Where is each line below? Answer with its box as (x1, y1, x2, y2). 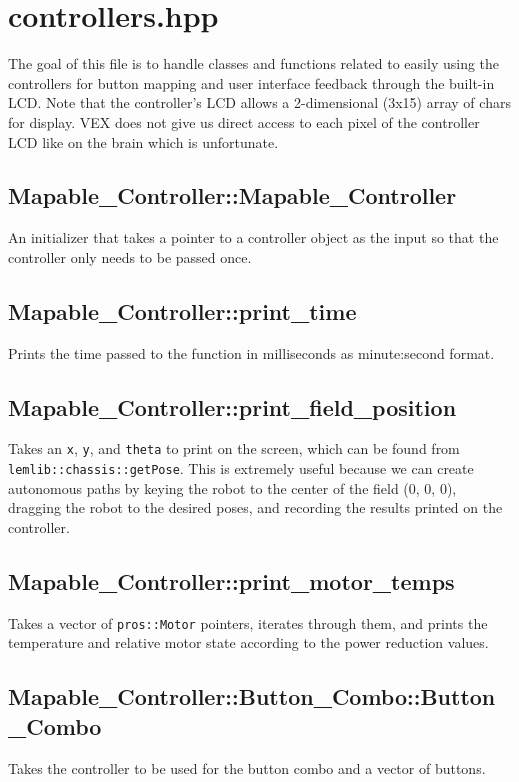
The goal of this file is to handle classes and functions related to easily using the (8, 53, 500, 74)
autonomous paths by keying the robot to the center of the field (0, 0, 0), (8, 477, 457, 498)
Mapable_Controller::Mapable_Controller (8, 180, 457, 211)
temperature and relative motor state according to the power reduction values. (8, 632, 489, 653)
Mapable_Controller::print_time (8, 295, 357, 326)
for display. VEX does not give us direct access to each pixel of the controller (8, 111, 480, 132)
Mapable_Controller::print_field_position (8, 391, 457, 422)
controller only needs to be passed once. (8, 246, 252, 267)
